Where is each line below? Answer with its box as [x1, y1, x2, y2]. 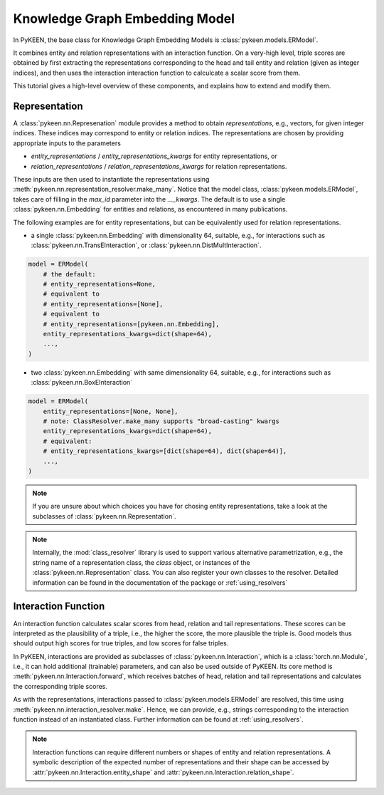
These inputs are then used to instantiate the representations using [13, 175, 210, 183]
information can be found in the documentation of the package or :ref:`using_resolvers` [32, 578, 288, 587]
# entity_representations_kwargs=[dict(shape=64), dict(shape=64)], [43, 447, 287, 455]
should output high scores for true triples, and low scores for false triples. [13, 639, 229, 648]
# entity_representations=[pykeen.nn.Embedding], [43, 320, 220, 328]
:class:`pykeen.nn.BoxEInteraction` [31, 378, 133, 387]
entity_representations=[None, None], [43, 407, 178, 415]
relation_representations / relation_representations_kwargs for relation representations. [31, 162, 287, 170]
